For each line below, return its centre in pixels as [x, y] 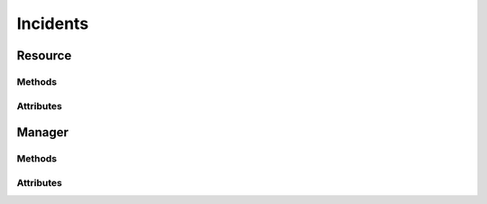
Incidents [53, 23]
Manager [43, 132]
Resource [44, 56]
